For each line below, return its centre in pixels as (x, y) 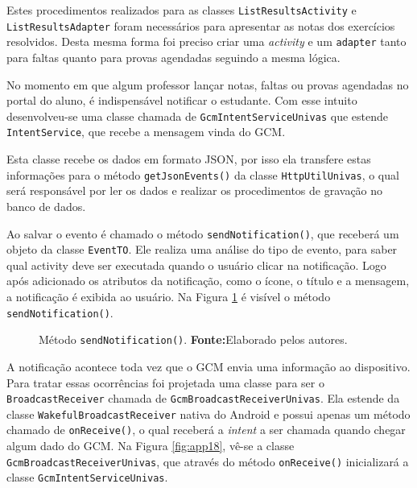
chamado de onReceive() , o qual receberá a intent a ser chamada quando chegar (206, 430)
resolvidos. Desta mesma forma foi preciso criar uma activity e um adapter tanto (206, 41)
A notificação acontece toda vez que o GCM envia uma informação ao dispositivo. (208, 366)
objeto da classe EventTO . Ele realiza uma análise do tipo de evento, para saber (202, 249)
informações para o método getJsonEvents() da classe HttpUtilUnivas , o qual (203, 174)
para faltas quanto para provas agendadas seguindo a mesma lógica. (173, 57)
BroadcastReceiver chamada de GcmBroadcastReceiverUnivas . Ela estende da (203, 398)
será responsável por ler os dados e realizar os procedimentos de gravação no (195, 190)
